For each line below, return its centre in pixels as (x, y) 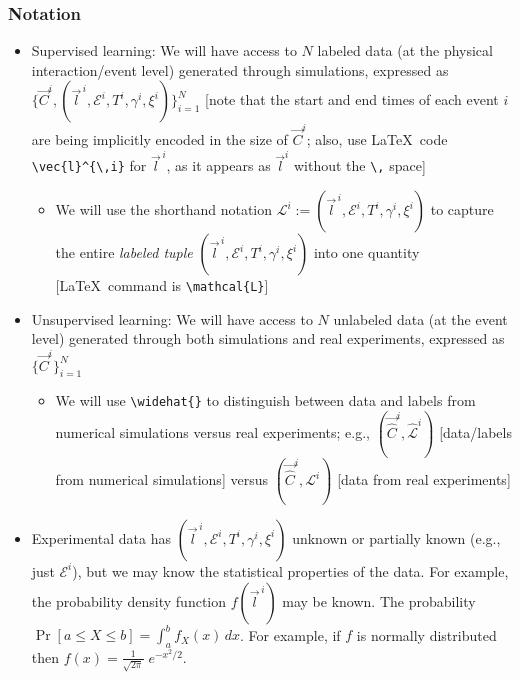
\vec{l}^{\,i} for (89, 165)
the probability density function (129, 600)
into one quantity (366, 252)
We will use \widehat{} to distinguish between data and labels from (265, 400)
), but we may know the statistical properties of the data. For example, (290, 570)
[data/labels (475, 432)
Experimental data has (101, 537)
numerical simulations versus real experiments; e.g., (212, 432)
